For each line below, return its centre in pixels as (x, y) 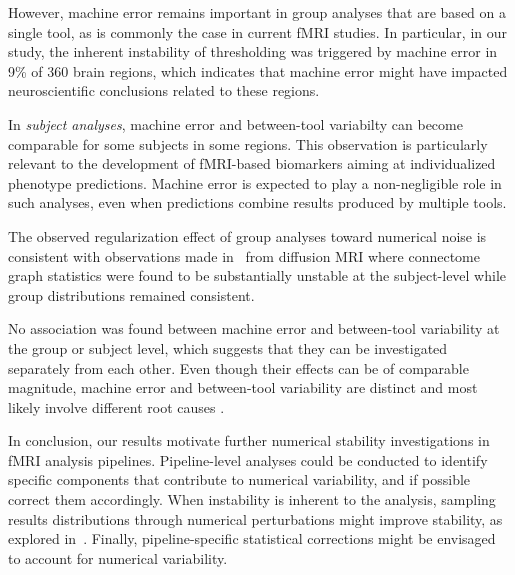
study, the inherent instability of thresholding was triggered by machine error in (253, 51)
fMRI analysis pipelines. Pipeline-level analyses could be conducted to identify (248, 459)
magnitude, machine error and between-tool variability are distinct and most (243, 387)
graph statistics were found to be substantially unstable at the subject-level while (257, 275)
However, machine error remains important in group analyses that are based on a (257, 12)
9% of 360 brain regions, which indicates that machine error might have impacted (258, 70)
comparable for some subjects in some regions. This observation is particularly (248, 143)
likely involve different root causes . (116, 406)
